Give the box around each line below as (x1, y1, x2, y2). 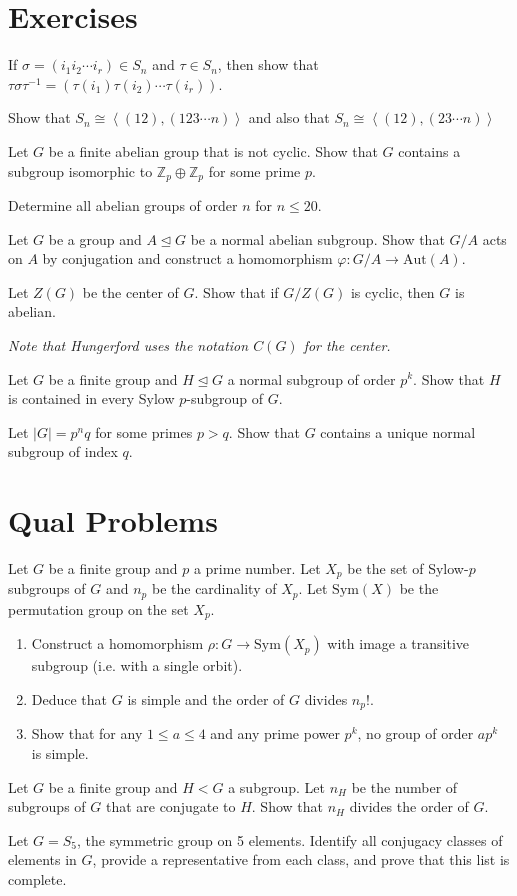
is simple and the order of (127, 688, 285, 709)
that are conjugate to (105, 796, 236, 817)
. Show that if (194, 281, 279, 302)
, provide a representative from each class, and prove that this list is (92, 849, 510, 870)
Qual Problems (8, 500, 218, 541)
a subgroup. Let (228, 776, 325, 797)
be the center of (82, 281, 179, 302)
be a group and (48, 228, 142, 249)
